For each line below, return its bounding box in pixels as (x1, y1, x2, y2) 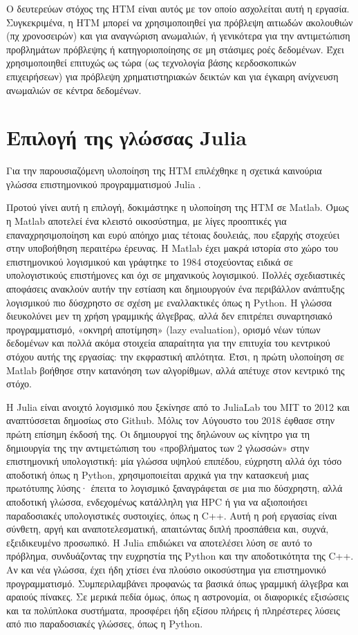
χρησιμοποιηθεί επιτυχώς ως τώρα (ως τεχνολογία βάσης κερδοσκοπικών (6, 55, 296, 70)
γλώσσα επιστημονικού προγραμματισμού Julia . (6, 176, 201, 191)
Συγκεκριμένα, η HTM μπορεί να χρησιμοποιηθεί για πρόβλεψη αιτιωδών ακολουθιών (6, 15, 353, 29)
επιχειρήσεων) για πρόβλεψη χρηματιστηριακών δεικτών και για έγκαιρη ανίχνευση (6, 68, 339, 83)
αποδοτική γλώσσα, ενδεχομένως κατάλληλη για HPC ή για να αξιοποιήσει (6, 494, 308, 508)
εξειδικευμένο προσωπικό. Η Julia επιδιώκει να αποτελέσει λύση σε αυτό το (6, 535, 312, 549)
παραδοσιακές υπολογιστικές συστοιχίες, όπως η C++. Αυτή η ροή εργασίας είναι (6, 508, 337, 522)
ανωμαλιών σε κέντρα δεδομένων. (6, 82, 142, 97)
